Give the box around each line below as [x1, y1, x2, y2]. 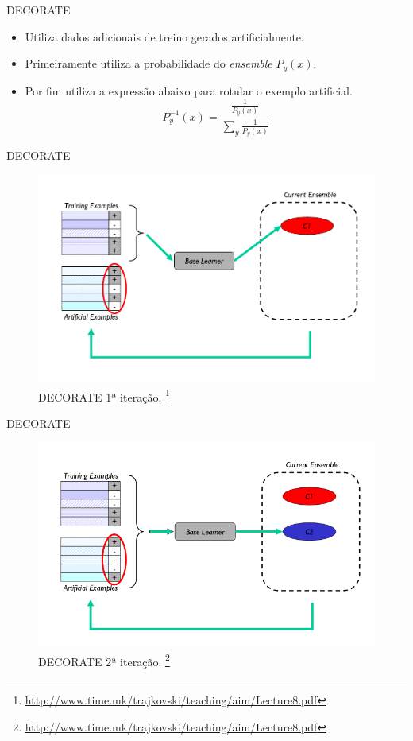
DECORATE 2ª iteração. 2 [38, 650, 170, 669]
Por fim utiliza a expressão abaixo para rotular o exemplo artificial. [25, 82, 353, 99]
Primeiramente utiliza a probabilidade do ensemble [25, 55, 272, 72]
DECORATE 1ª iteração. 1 [38, 386, 170, 405]
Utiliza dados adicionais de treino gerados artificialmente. [25, 28, 304, 45]
